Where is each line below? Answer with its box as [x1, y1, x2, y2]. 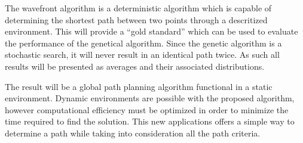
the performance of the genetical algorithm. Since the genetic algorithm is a [5, 36, 282, 49]
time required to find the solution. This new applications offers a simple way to [5, 115, 295, 128]
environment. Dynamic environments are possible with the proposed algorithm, [5, 92, 295, 104]
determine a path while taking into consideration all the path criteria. [5, 126, 261, 139]
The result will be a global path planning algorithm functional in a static [5, 80, 273, 92]
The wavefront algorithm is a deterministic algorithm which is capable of [5, 2, 272, 14]
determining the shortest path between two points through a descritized [5, 13, 268, 26]
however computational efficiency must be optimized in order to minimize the [5, 103, 289, 116]
